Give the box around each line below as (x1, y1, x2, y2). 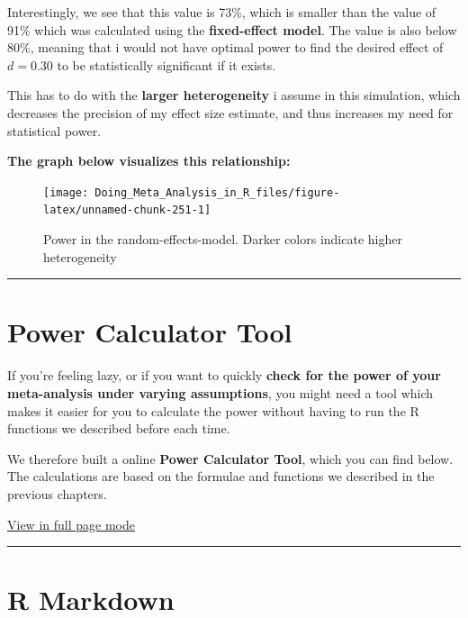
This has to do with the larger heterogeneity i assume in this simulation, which (7, 86, 461, 105)
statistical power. (7, 121, 102, 140)
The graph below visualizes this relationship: (7, 151, 291, 170)
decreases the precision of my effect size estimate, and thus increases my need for (7, 103, 454, 122)
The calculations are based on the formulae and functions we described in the (7, 467, 435, 486)
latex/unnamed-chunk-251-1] (43, 204, 211, 217)
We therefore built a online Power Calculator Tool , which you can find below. (7, 449, 454, 468)
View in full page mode (7, 514, 135, 533)
